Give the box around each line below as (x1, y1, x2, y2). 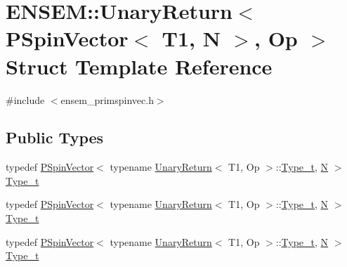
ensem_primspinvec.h (60, 92, 154, 107)
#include (6, 92, 45, 107)
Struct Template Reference (6, 51, 273, 80)
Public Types (6, 126, 104, 148)
